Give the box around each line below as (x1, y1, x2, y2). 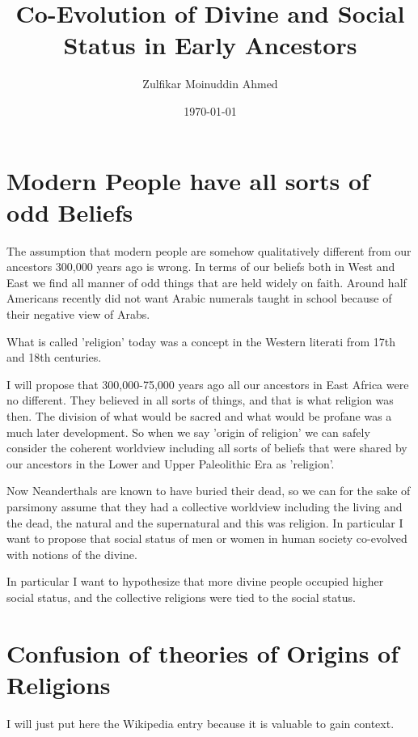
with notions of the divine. (6, 545, 137, 562)
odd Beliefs (6, 195, 133, 228)
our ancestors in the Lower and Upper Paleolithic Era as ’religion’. (6, 455, 335, 472)
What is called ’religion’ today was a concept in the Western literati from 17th (6, 332, 396, 349)
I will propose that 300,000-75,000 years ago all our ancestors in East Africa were (6, 375, 409, 392)
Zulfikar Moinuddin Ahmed (142, 75, 278, 92)
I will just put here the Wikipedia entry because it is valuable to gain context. (6, 714, 395, 731)
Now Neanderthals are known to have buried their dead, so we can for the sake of (6, 482, 411, 499)
